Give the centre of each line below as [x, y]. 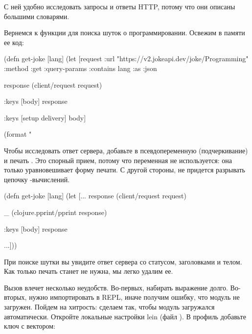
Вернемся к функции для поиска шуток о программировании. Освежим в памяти [125, 33]
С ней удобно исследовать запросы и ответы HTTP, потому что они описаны [120, 6]
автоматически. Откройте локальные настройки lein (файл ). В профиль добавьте [125, 316]
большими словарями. [37, 16]
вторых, [15, 297]
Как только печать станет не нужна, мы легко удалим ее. [89, 271]
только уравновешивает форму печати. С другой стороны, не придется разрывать [125, 170]
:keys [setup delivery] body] [45, 117]
